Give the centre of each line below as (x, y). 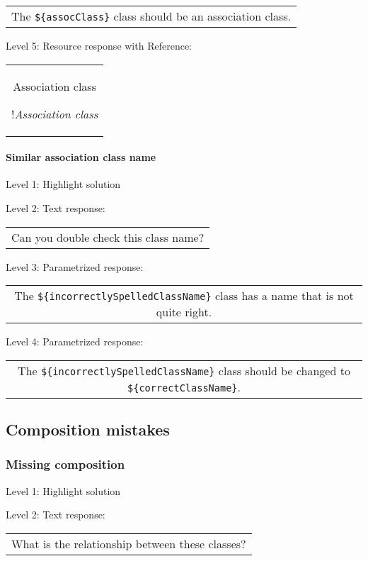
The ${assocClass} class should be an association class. (151, 16)
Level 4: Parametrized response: (75, 341)
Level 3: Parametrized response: (75, 266)
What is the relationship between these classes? (129, 543)
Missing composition (65, 464)
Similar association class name (81, 157)
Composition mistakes (88, 429)
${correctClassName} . (184, 387)
